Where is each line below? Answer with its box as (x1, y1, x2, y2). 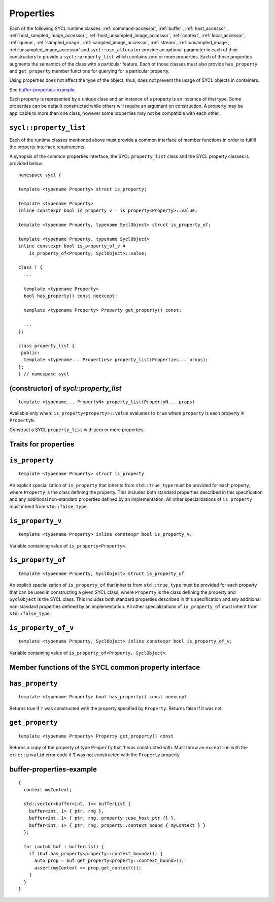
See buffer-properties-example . (9, 86, 76, 92)
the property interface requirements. (9, 144, 86, 150)
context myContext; (23, 787, 72, 792)
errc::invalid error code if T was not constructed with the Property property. (9, 752, 181, 758)
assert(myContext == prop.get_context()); (34, 865, 142, 871)
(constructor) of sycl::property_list (9, 384, 122, 393)
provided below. (9, 160, 43, 166)
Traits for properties (9, 440, 75, 448)
